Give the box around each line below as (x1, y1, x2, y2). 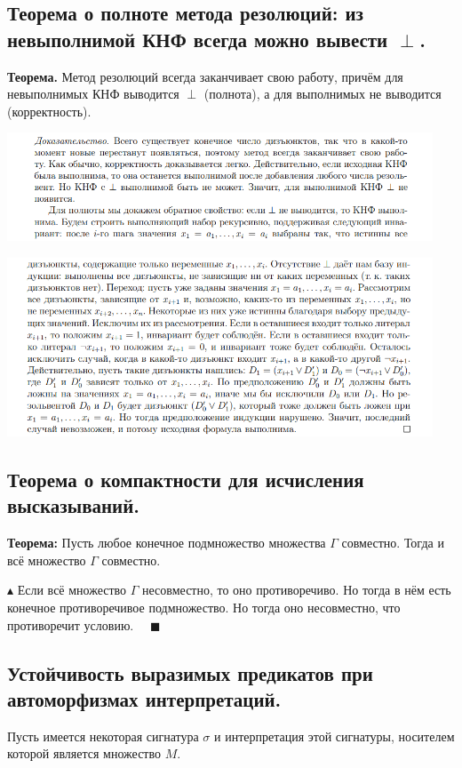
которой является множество (7, 744, 162, 763)
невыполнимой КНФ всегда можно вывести (7, 25, 388, 52)
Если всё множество (17, 580, 127, 599)
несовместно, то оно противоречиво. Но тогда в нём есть (142, 580, 451, 599)
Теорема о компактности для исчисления (7, 466, 364, 493)
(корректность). (7, 101, 92, 120)
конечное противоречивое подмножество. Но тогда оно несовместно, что (7, 598, 401, 617)
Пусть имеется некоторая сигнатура (7, 726, 199, 745)
